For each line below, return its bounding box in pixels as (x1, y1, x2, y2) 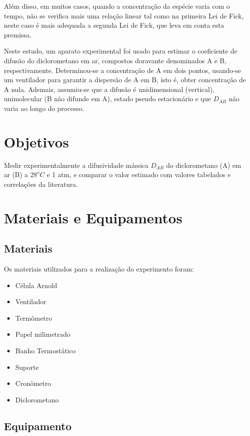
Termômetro (15, 312, 52, 323)
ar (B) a (4, 169, 28, 180)
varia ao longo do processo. (4, 103, 84, 113)
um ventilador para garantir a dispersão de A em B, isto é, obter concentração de (4, 74, 246, 85)
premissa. (4, 29, 32, 39)
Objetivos (4, 131, 69, 151)
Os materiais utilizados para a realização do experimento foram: (4, 264, 194, 274)
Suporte (15, 362, 39, 372)
